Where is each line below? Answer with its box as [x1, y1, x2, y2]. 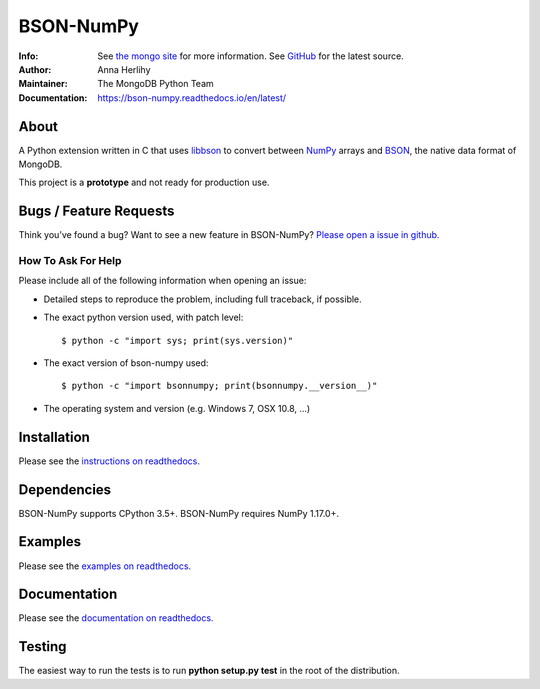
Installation [18, 428, 90, 445]
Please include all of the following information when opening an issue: [18, 275, 307, 287]
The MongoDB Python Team [97, 78, 214, 90]
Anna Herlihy [97, 63, 151, 75]
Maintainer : [18, 78, 69, 90]
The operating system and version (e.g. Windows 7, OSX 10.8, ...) [43, 402, 311, 414]
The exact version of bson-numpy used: [43, 357, 209, 369]
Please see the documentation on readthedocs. [18, 612, 214, 624]
